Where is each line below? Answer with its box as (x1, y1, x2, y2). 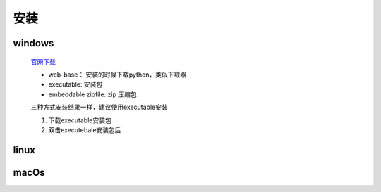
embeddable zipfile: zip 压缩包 (48, 90, 137, 98)
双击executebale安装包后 (48, 125, 121, 134)
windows (13, 37, 54, 49)
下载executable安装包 (48, 116, 112, 124)
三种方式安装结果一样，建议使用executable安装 (30, 103, 169, 112)
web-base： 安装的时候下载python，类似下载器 (48, 70, 187, 79)
